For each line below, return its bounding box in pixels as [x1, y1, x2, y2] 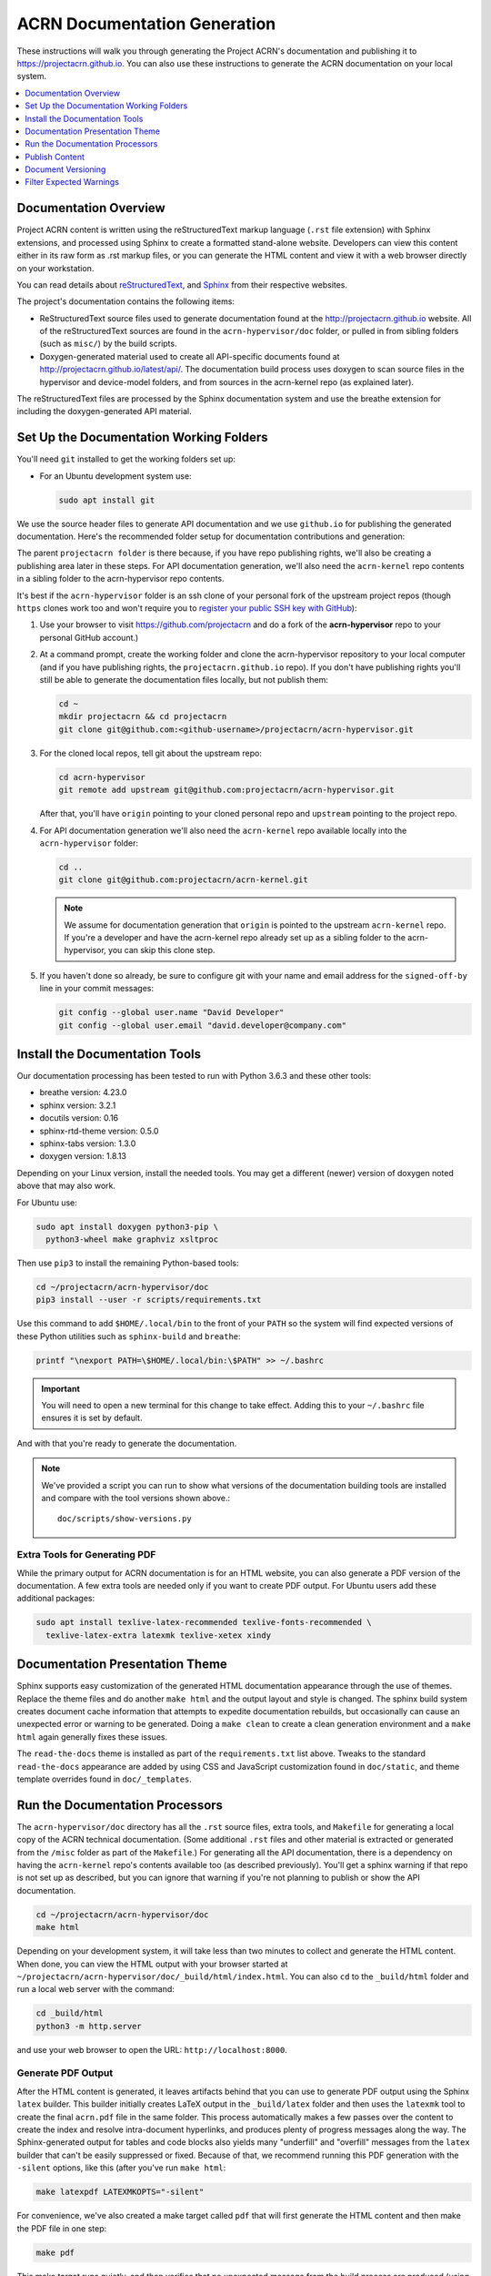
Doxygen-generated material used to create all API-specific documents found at [39, 351, 340, 361]
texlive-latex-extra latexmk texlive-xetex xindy [45, 1630, 272, 1641]
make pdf [35, 2247, 75, 2258]
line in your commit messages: [39, 983, 155, 994]
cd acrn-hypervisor [58, 772, 145, 782]
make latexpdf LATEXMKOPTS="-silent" [35, 2187, 205, 2198]
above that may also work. [16, 1180, 115, 1192]
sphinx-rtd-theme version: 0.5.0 [39, 1125, 159, 1136]
